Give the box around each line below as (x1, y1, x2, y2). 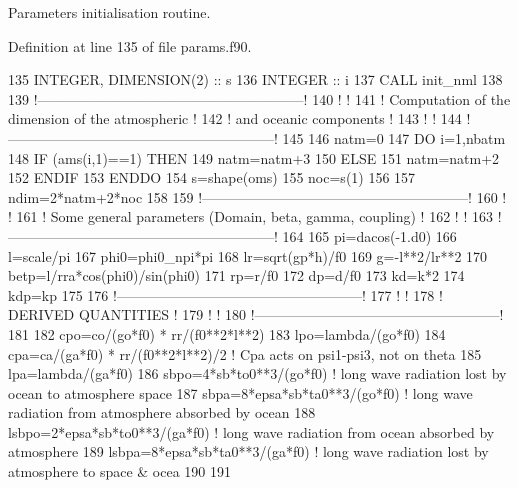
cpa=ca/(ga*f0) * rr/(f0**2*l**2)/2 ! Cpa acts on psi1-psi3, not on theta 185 (8, 343, 482, 364)
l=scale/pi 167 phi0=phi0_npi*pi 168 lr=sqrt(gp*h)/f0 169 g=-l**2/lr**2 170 (8, 245, 488, 266)
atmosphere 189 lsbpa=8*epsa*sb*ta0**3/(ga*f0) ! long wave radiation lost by (8, 441, 489, 462)
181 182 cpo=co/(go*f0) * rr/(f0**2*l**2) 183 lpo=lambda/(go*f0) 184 (8, 323, 446, 344)
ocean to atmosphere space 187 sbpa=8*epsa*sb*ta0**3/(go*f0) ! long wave (8, 382, 473, 403)
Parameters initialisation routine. (8, 2, 211, 22)
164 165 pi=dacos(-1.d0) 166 (282, 225, 457, 246)
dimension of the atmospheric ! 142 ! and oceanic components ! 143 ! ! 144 (8, 108, 462, 129)
